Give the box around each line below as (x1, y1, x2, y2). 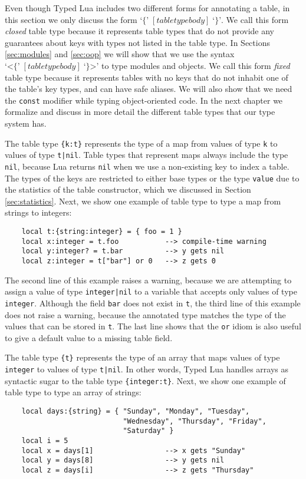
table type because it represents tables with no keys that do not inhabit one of (5, 71, 288, 83)
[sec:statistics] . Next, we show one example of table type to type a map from (5, 194, 281, 207)
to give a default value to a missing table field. (5, 331, 173, 343)
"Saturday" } (123, 427, 174, 435)
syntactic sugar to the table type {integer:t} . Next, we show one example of (5, 374, 286, 386)
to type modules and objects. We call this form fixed (101, 59, 290, 71)
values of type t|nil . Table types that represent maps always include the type (5, 148, 288, 161)
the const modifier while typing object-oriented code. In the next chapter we (5, 94, 283, 106)
